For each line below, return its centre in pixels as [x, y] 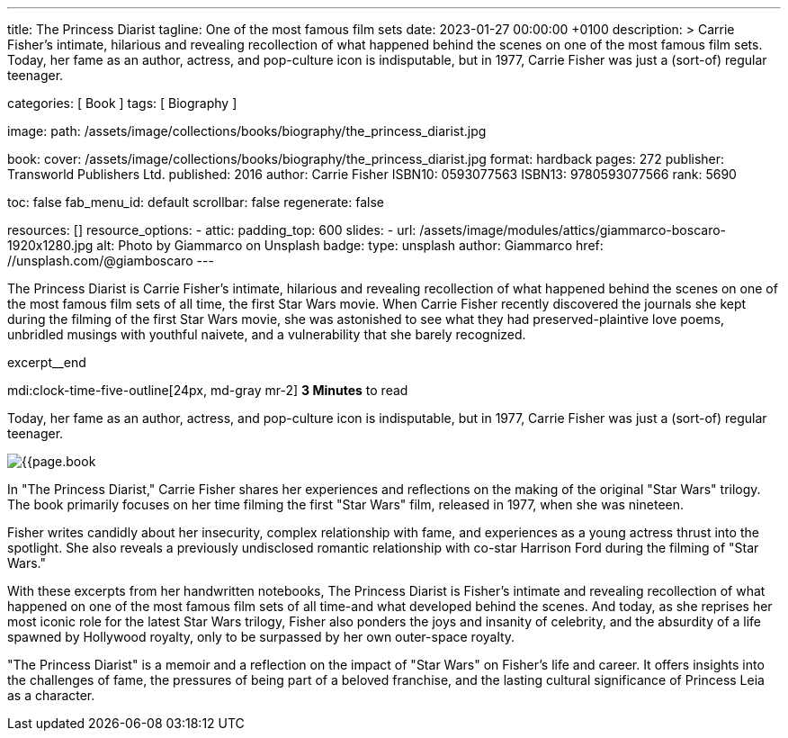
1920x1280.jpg [50, 245]
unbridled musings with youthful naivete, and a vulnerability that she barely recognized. [267, 334]
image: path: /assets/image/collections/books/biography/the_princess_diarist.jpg [247, 131]
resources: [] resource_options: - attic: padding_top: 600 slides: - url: [212, 230]
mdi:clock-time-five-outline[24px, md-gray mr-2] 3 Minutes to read [208, 390]
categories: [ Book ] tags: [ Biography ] [122, 103]
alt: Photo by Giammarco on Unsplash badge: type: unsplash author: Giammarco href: [350, 245]
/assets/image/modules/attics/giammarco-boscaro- [573, 230]
